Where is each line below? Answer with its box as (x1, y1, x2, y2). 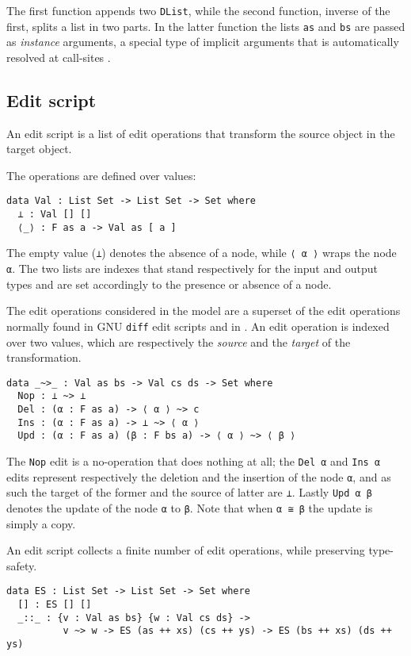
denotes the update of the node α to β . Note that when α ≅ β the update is (6, 500, 373, 516)
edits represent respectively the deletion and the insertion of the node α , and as (6, 468, 391, 485)
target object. (6, 140, 72, 157)
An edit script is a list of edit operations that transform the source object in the (6, 125, 395, 141)
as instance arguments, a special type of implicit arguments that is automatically (6, 33, 399, 50)
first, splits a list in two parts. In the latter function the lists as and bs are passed (6, 17, 405, 34)
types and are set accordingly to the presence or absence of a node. (6, 275, 332, 292)
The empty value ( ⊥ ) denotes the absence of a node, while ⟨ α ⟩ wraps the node (6, 244, 397, 261)
